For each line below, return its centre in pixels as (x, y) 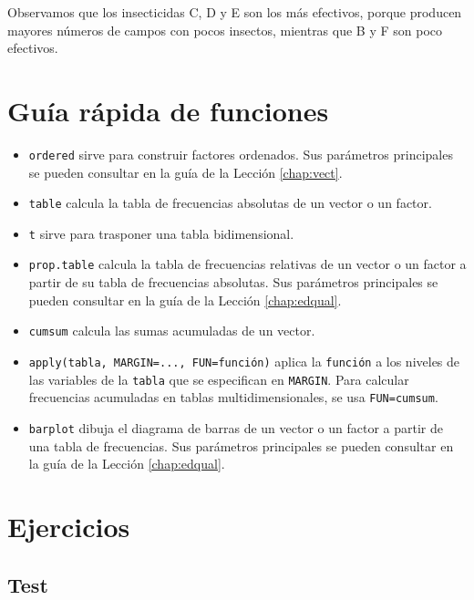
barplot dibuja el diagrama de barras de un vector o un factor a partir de (236, 427)
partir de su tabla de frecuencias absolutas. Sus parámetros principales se (233, 282)
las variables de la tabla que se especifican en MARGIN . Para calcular (219, 379)
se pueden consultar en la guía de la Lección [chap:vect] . (185, 172)
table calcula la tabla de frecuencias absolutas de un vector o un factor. (230, 203)
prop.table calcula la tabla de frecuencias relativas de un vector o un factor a (247, 264)
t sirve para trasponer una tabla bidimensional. (161, 233)
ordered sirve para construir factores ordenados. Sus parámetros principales (241, 154)
